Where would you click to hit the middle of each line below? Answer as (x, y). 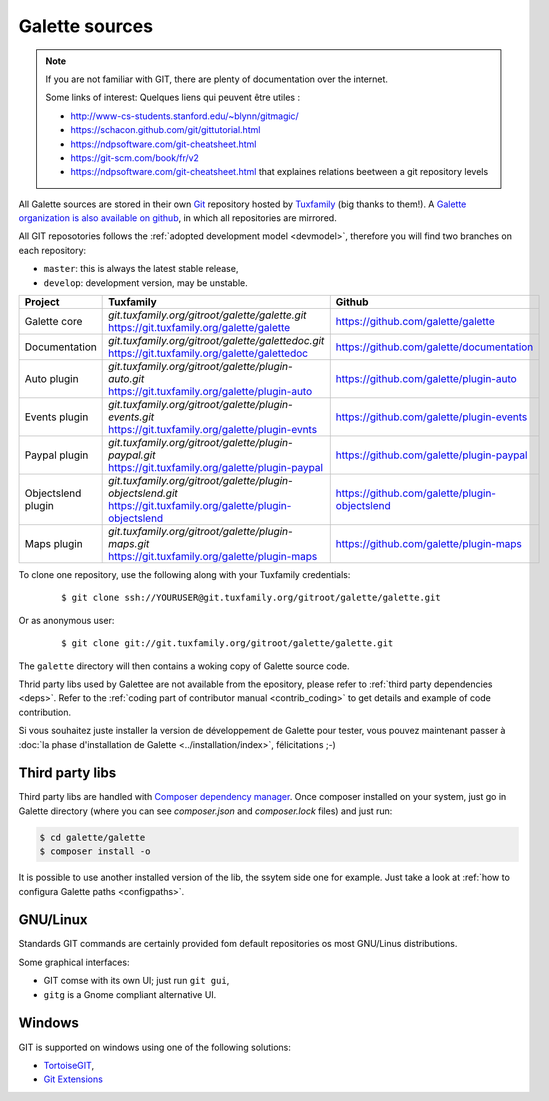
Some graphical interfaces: (74, 962)
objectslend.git (143, 493)
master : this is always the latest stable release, (141, 269)
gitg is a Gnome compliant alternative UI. (130, 994)
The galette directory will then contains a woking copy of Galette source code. (184, 666)
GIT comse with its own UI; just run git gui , (136, 981)
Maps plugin (54, 544)
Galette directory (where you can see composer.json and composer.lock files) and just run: (205, 811)
